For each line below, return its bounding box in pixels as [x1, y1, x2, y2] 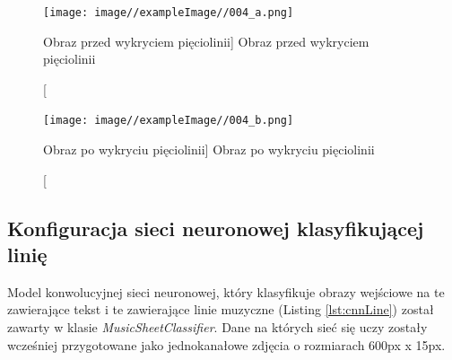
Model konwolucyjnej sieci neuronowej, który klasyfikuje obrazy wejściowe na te [7, 282, 445, 301]
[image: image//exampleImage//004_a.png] [43, 6, 294, 19]
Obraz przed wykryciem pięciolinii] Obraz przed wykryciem [43, 31, 369, 50]
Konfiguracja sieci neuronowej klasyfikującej [7, 214, 424, 241]
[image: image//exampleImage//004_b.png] [43, 114, 294, 127]
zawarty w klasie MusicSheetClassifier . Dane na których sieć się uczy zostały [7, 318, 428, 337]
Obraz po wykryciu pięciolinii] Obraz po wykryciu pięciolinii [43, 140, 375, 159]
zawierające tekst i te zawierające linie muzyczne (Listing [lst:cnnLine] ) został [7, 300, 434, 319]
